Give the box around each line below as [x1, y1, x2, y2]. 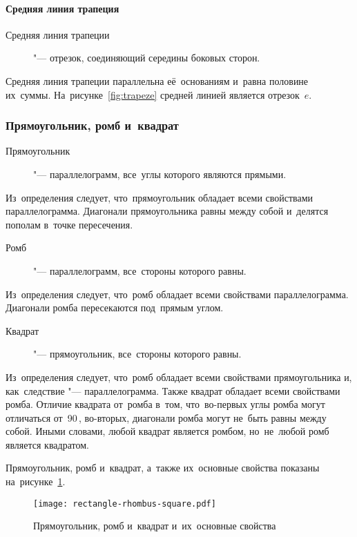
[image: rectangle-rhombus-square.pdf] [33, 498, 216, 509]
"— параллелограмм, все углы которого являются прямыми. [33, 166, 287, 181]
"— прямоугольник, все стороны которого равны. [33, 346, 242, 361]
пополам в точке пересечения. [6, 217, 133, 231]
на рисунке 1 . [6, 474, 66, 489]
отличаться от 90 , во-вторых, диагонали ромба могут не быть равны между [6, 410, 327, 424]
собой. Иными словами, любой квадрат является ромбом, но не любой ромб [6, 424, 329, 438]
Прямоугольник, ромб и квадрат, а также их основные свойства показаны [6, 460, 320, 475]
